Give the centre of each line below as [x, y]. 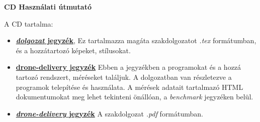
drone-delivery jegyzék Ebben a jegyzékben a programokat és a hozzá [128, 67]
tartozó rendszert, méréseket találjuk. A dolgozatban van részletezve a [124, 77]
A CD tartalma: [29, 23]
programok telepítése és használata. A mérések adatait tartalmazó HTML [129, 87]
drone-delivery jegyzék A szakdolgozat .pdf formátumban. [109, 113]
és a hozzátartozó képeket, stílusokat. [73, 50]
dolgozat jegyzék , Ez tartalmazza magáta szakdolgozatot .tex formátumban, [136, 40]
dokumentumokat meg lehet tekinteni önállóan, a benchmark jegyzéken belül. [135, 97]
